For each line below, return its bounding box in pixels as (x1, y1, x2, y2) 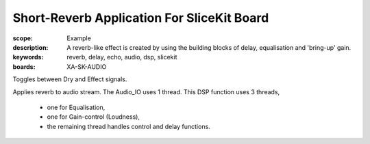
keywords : (12, 53, 44, 61)
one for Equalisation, (47, 103, 106, 111)
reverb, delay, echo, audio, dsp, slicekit (66, 53, 177, 61)
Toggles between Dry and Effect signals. (12, 75, 127, 83)
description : (12, 43, 49, 51)
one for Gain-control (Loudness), (47, 113, 140, 121)
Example (66, 34, 92, 42)
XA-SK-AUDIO (66, 62, 107, 71)
